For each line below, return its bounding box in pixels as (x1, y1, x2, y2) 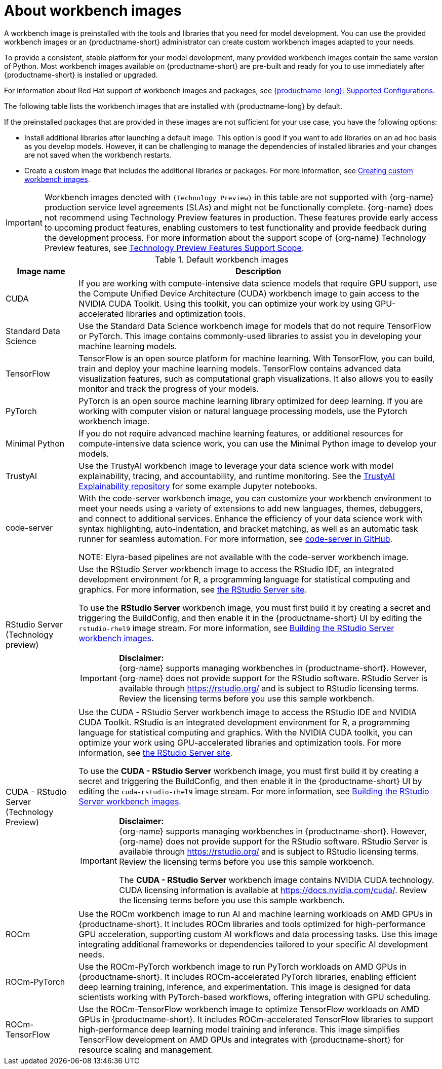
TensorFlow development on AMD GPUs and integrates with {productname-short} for (78, 1034, 404, 1045)
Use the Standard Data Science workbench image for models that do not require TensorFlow (78, 320, 431, 331)
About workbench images (4, 2, 182, 19)
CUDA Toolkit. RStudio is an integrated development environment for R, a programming (78, 717, 410, 727)
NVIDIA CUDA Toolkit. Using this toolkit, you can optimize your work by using (78, 298, 373, 309)
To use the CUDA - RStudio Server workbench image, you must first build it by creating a (78, 765, 419, 776)
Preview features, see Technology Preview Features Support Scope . (44, 242, 304, 253)
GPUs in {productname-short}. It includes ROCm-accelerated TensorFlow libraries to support (78, 1014, 434, 1024)
